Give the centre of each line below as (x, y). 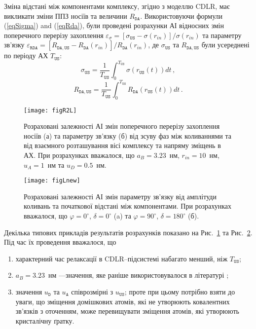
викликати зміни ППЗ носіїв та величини (66, 16)
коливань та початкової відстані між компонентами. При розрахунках (128, 206)
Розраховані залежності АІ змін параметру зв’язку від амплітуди (120, 196)
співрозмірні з (92, 292)
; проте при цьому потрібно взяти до (180, 292)
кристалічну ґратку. (45, 320)
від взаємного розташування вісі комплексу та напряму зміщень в (122, 145)
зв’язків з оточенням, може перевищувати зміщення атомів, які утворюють (127, 311)
